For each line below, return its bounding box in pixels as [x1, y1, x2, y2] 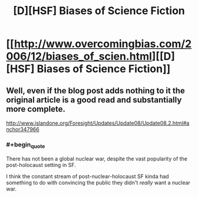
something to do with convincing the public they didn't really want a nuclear [6, 179, 190, 186]
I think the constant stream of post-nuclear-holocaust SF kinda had [6, 172, 169, 180]
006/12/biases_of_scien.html [6, 50, 152, 63]
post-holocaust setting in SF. [6, 161, 77, 168]
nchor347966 [6, 126, 39, 133]
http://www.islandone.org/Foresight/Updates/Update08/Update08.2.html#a [6, 119, 190, 126]
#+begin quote [6, 140, 45, 150]
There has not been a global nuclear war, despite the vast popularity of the [6, 155, 187, 162]
